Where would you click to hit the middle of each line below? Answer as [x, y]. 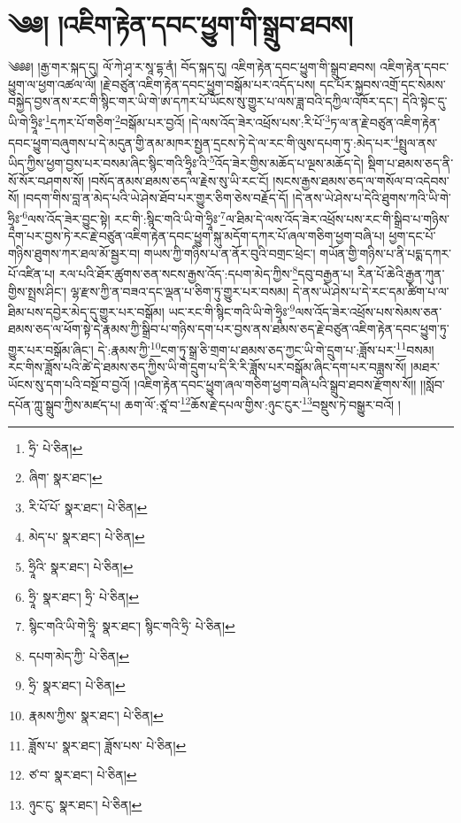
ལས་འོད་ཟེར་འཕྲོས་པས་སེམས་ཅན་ [369, 311]
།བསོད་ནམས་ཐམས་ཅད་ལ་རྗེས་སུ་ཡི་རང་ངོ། [178, 180]
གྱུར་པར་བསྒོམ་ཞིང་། [51, 349]
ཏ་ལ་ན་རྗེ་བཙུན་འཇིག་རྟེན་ [385, 122]
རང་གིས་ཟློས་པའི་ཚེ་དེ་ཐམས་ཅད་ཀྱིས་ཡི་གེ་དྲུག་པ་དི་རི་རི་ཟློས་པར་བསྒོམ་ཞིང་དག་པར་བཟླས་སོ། [207, 367]
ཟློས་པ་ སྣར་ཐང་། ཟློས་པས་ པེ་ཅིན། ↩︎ [108, 745]
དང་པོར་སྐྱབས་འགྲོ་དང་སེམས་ [383, 84]
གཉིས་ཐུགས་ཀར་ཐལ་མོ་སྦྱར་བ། [74, 253]
